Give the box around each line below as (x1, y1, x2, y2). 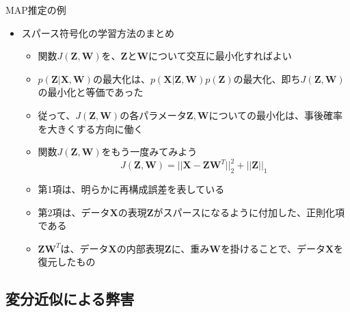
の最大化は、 (92, 71, 150, 86)
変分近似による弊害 (5, 288, 135, 309)
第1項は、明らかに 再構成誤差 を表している (38, 182, 225, 196)
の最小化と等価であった (38, 85, 144, 99)
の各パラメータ (120, 107, 187, 122)
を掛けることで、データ (220, 241, 325, 255)
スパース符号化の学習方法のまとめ (21, 25, 175, 40)
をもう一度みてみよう (101, 144, 198, 159)
